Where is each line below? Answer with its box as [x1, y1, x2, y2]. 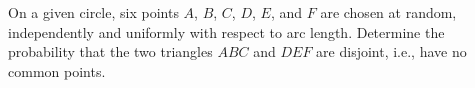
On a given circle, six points [8, 2, 179, 22]
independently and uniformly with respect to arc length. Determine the [8, 21, 445, 42]
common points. [8, 60, 106, 81]
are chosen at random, [320, 2, 457, 22]
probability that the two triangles [8, 41, 213, 62]
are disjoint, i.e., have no [316, 41, 467, 62]
